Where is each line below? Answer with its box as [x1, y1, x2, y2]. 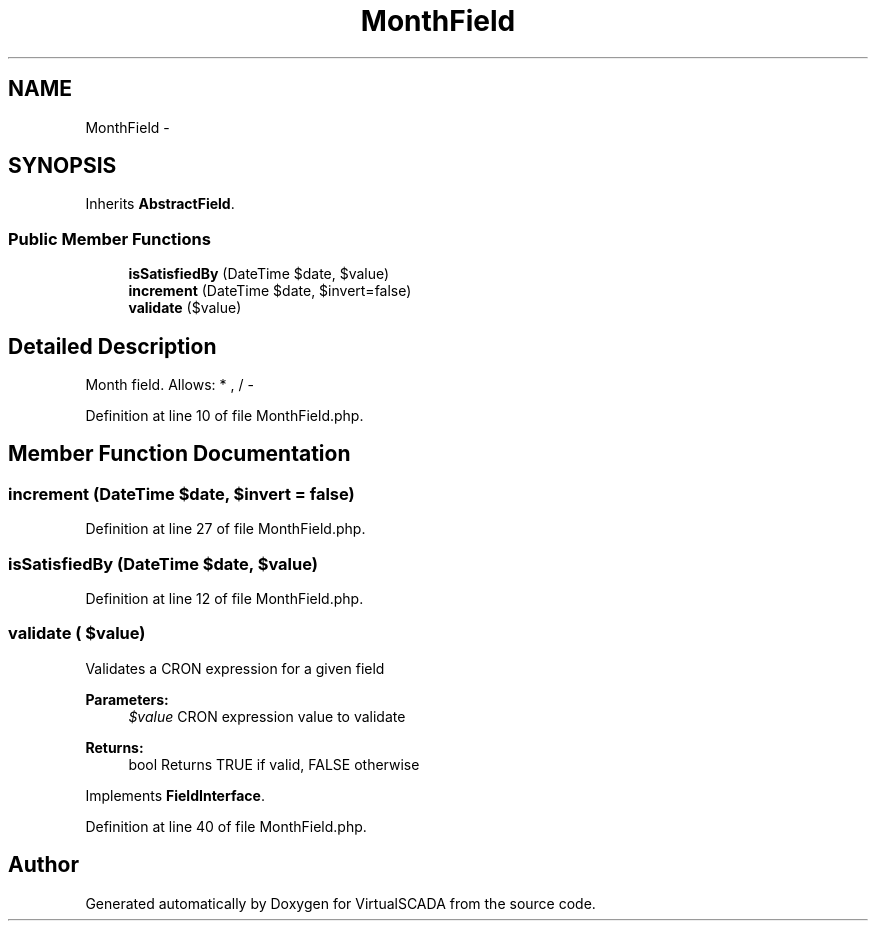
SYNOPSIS [8, 153, 117, 179]
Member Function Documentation [8, 441, 351, 467]
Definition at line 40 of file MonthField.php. [85, 817, 367, 835]
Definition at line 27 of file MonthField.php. [85, 520, 366, 538]
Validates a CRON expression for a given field [85, 659, 385, 677]
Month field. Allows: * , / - [85, 376, 254, 394]
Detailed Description [8, 333, 217, 359]
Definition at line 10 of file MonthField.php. [85, 407, 364, 425]
